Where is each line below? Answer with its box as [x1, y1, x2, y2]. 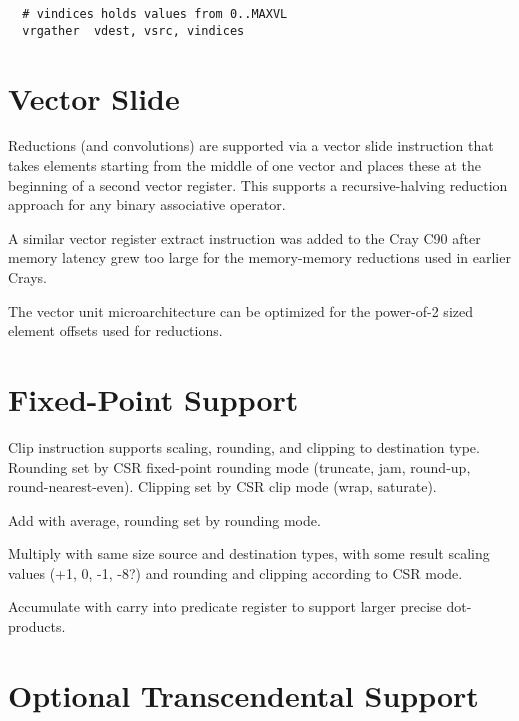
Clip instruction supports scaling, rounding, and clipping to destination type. [8, 436, 480, 457]
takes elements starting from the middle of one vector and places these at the [8, 155, 481, 176]
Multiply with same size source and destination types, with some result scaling [8, 543, 490, 564]
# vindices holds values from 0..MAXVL [22, 7, 288, 21]
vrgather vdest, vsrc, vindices [22, 23, 245, 38]
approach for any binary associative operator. [8, 194, 286, 215]
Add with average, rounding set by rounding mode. [8, 509, 321, 530]
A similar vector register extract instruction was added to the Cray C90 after [8, 227, 481, 248]
